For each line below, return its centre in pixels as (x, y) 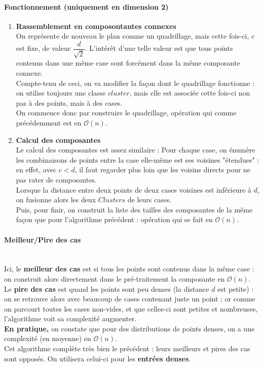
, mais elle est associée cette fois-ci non (190, 93)
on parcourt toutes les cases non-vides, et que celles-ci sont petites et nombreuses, (131, 308)
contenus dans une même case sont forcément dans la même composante (128, 63)
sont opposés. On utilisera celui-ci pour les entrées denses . (98, 358)
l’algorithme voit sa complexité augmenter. (70, 318)
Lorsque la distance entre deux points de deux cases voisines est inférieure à (134, 189)
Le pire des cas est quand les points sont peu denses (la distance (107, 288)
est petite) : (236, 288)
